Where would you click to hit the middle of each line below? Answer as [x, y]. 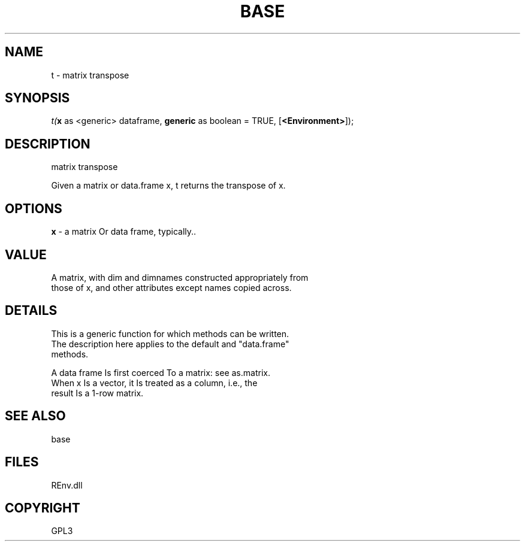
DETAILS [31, 311]
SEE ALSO [35, 416]
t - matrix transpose [90, 75]
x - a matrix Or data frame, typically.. [124, 232]
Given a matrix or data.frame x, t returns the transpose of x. [168, 186]
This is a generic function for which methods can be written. [170, 333]
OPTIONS [34, 208]
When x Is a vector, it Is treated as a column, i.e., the [154, 383]
